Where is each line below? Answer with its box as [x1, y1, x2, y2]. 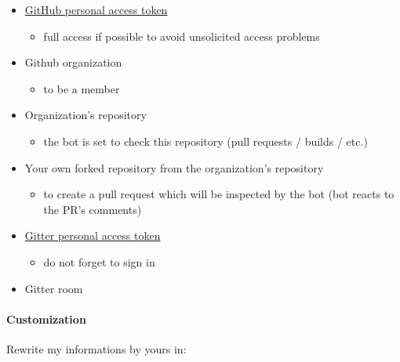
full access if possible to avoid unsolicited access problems [43, 27, 320, 44]
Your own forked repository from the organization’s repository [24, 159, 324, 176]
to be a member [43, 80, 120, 96]
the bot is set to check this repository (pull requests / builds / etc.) [43, 132, 368, 149]
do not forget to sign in [43, 253, 155, 270]
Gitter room [24, 280, 83, 296]
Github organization [24, 54, 122, 71]
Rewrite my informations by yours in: [6, 340, 187, 357]
